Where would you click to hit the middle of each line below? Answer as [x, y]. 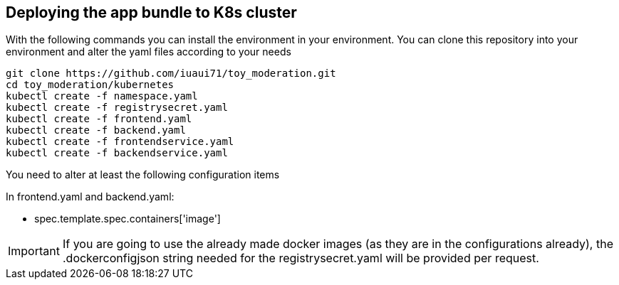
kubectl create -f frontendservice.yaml [120, 142]
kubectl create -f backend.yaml [96, 130]
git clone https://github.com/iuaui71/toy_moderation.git [171, 74]
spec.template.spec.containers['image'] [128, 219]
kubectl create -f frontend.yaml [99, 119]
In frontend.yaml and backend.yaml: [90, 197]
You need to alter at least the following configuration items [143, 175]
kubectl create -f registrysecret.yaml [117, 108]
